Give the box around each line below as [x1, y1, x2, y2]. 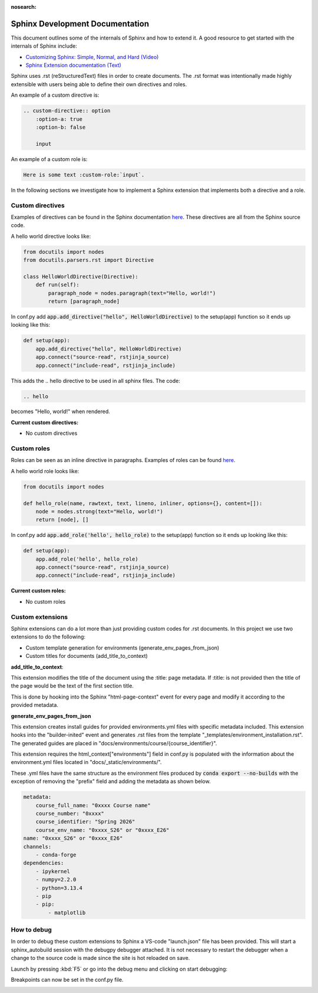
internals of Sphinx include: [11, 42, 78, 50]
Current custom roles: [11, 587, 66, 594]
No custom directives [25, 430, 78, 437]
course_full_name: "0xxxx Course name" [35, 802, 151, 808]
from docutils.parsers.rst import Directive [23, 257, 154, 264]
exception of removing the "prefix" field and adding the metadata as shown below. [11, 778, 211, 785]
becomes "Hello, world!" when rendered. [11, 408, 110, 415]
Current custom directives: [11, 419, 79, 426]
